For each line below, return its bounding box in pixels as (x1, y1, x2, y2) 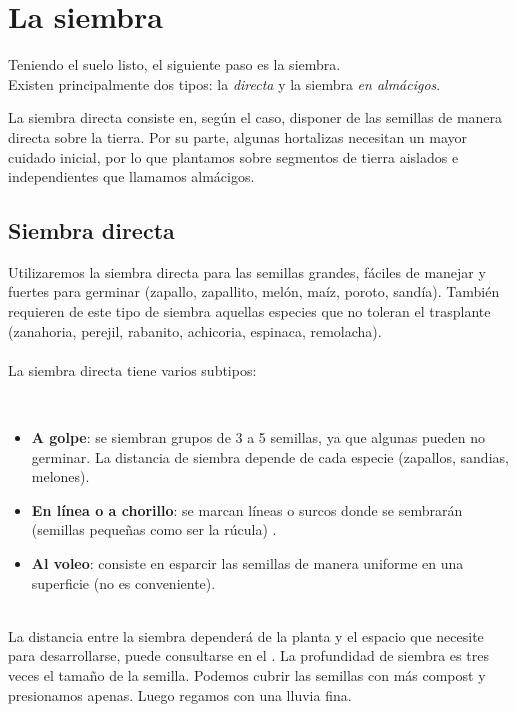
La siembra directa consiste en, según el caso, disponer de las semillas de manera (8, 107, 503, 128)
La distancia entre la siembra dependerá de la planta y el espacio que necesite (8, 625, 484, 646)
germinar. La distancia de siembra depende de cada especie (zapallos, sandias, (31, 446, 509, 467)
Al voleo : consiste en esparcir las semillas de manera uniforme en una (31, 553, 464, 574)
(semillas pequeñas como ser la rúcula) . (31, 519, 277, 540)
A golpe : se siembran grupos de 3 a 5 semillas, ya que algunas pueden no (31, 427, 486, 448)
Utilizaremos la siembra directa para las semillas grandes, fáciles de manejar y (8, 261, 486, 282)
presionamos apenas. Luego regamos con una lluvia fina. (8, 684, 352, 705)
